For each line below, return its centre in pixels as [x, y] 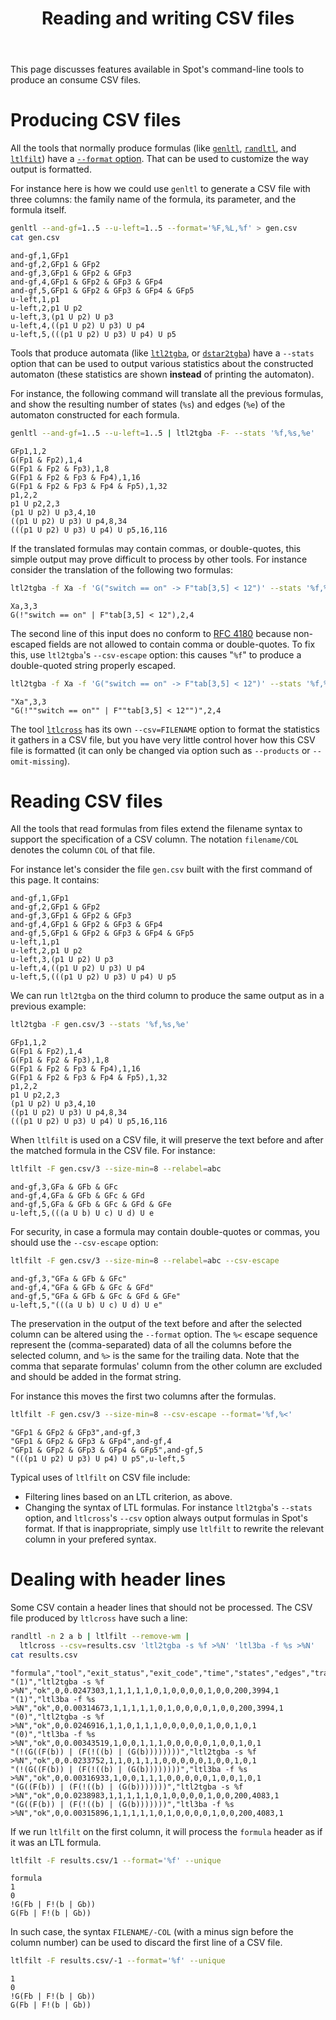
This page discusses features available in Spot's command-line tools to [157, 69]
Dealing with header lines [118, 1579]
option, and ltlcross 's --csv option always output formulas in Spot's [166, 1518]
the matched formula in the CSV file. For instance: [113, 1151]
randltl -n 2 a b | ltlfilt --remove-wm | [100, 1636]
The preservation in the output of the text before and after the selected [156, 1324]
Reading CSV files [86, 801]
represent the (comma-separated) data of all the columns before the [151, 1345]
